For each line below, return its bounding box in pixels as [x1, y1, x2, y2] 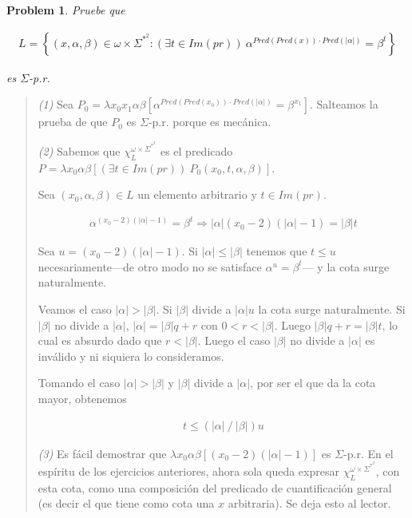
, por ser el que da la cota [250, 374, 376, 391]
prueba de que [38, 113, 108, 130]
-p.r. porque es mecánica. [148, 113, 271, 130]
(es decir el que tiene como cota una [38, 495, 215, 512]
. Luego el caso [197, 332, 271, 349]
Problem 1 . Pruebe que [6, 2, 125, 18]
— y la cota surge [302, 258, 390, 275]
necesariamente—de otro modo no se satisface [38, 258, 262, 275]
